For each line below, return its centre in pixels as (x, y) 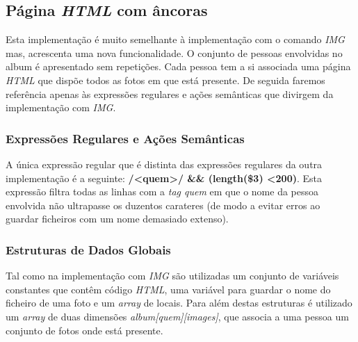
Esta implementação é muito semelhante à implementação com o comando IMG (175, 39)
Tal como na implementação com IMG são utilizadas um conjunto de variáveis (172, 276)
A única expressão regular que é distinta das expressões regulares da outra (164, 164)
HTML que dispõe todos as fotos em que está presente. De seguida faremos (165, 80)
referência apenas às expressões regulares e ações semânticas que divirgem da (170, 93)
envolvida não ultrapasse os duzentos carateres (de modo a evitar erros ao (163, 205)
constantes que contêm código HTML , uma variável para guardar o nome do (168, 289)
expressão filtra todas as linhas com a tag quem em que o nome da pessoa (162, 192)
